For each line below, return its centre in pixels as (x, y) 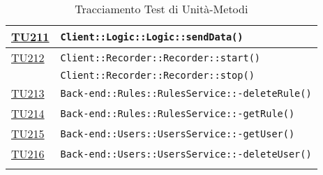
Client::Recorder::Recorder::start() (160, 58)
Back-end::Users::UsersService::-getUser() (178, 134)
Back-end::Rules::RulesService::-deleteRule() (186, 93)
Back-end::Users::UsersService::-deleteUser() (186, 154)
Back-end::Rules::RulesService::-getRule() (178, 113)
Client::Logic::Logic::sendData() (152, 37)
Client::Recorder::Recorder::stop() (157, 75)
